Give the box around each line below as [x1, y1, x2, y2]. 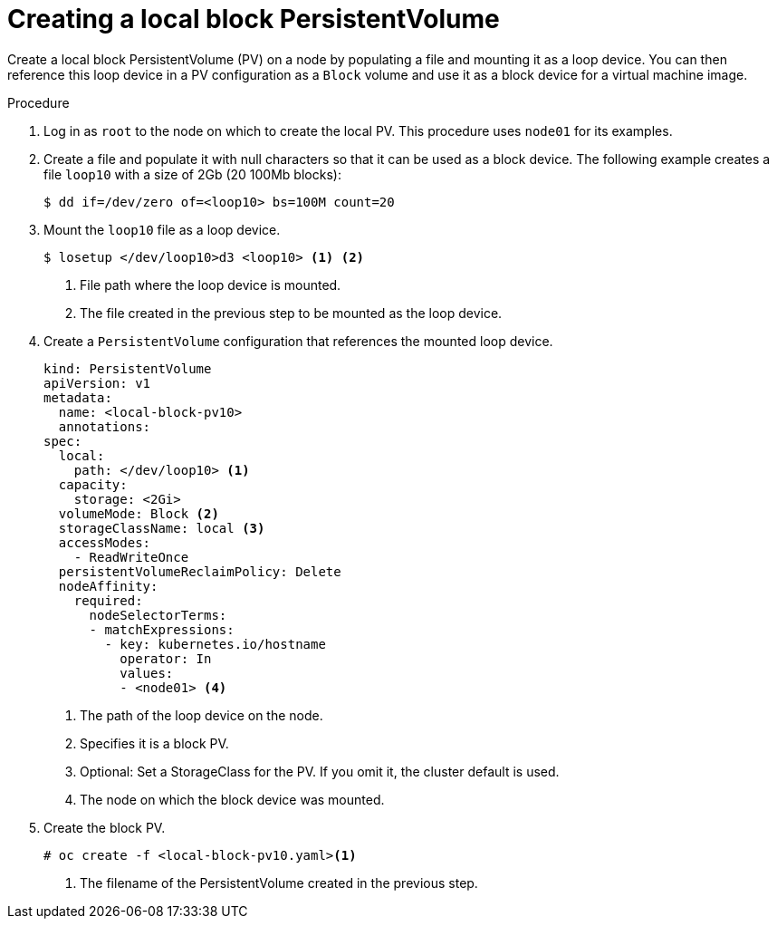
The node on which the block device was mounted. [80, 791, 385, 807]
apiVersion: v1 [43, 375, 151, 391]
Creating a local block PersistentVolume [7, 4, 500, 34]
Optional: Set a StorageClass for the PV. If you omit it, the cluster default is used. [80, 763, 560, 779]
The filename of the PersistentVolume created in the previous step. [80, 874, 478, 891]
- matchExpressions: [89, 622, 235, 637]
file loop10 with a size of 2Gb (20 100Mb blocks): [43, 166, 341, 182]
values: [120, 665, 174, 680]
